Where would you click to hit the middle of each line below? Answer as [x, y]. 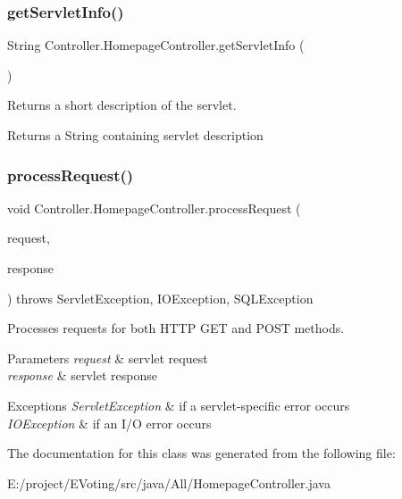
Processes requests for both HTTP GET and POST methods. [176, 328]
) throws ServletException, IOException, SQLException [160, 298]
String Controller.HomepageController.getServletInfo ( [156, 45]
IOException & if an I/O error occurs [109, 423]
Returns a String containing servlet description [135, 135]
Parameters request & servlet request [108, 358]
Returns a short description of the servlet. [122, 105]
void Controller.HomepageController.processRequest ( [154, 208]
